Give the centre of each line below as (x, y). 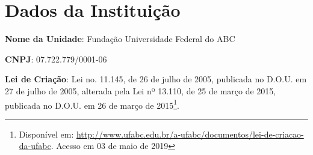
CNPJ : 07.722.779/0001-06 (56, 59)
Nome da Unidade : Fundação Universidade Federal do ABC (120, 39)
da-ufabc (35, 146)
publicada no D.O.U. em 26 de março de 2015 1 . (92, 104)
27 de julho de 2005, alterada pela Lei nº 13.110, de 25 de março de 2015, (141, 90)
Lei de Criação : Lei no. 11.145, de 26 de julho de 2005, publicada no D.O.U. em (156, 79)
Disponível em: (46, 134)
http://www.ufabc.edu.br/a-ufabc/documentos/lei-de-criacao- (190, 134)
